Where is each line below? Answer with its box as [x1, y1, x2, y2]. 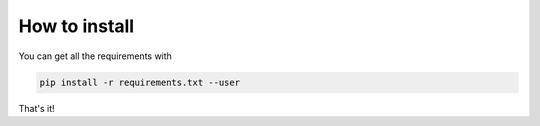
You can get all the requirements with [18, 50, 172, 62]
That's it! [18, 102, 55, 114]
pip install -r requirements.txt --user [39, 76, 240, 88]
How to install [18, 15, 135, 37]
